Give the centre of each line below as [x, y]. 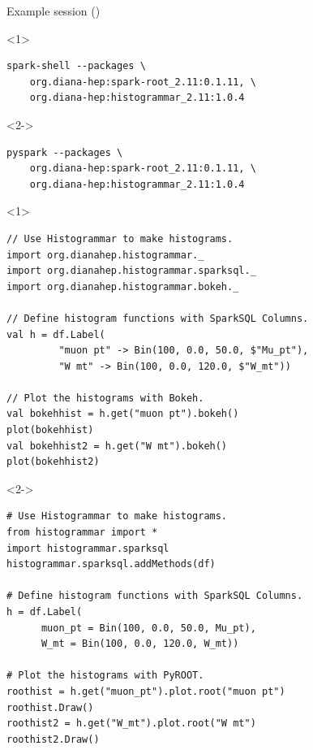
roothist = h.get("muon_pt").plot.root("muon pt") [146, 691]
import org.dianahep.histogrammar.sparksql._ [131, 271]
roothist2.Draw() [53, 739]
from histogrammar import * [82, 533]
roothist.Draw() [50, 707]
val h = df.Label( [56, 334]
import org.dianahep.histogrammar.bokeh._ [123, 286]
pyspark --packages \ [65, 152]
